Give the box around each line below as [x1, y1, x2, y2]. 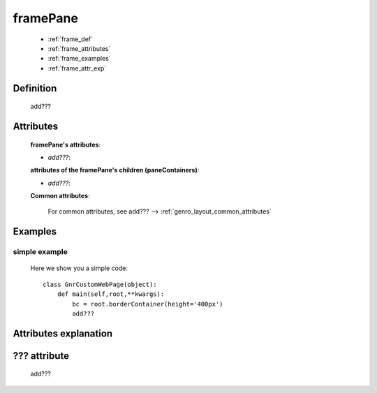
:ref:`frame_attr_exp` [47, 64, 107, 73]
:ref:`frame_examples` [47, 54, 111, 63]
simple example [13, 247, 68, 257]
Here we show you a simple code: [30, 264, 128, 272]
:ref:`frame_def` [47, 35, 94, 43]
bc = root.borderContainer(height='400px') [72, 300, 223, 308]
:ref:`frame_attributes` [47, 44, 111, 52]
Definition [13, 82, 57, 94]
